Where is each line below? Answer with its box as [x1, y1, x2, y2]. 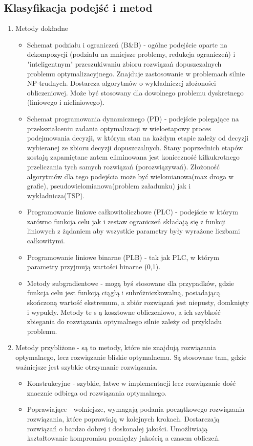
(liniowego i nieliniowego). [27, 97, 105, 107]
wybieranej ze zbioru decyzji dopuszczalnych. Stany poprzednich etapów [27, 142, 243, 152]
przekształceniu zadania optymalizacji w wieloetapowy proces [27, 123, 211, 133]
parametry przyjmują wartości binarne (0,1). [27, 261, 161, 272]
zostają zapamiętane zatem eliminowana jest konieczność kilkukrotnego [27, 152, 240, 162]
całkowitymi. [27, 235, 65, 246]
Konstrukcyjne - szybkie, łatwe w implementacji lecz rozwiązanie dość [27, 378, 236, 388]
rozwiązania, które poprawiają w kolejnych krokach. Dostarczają [27, 413, 220, 423]
